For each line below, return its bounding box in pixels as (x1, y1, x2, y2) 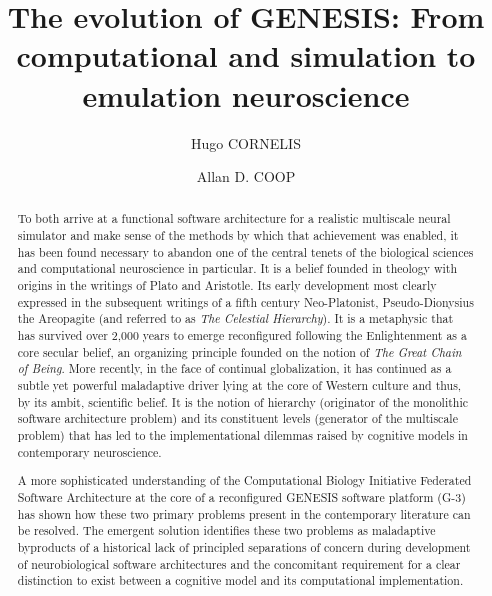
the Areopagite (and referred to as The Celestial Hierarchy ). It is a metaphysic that (17, 310, 454, 327)
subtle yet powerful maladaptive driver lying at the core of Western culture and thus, (17, 377, 462, 394)
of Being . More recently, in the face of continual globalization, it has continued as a (17, 360, 452, 377)
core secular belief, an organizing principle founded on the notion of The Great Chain (17, 343, 462, 360)
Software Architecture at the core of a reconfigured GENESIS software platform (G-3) (17, 488, 466, 505)
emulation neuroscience (82, 74, 410, 115)
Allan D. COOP (196, 166, 296, 187)
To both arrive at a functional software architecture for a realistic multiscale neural (17, 210, 451, 227)
